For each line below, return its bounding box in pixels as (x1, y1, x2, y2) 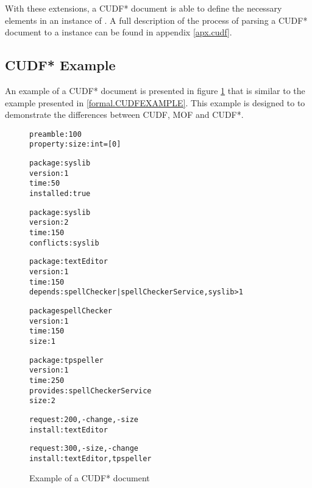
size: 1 (29, 337, 55, 346)
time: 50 (29, 179, 60, 188)
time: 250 (29, 376, 65, 385)
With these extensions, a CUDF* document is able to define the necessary (5, 2, 282, 14)
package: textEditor (29, 257, 108, 266)
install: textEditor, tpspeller (29, 454, 152, 463)
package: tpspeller (29, 355, 104, 365)
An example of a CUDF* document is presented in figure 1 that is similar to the (5, 84, 305, 97)
